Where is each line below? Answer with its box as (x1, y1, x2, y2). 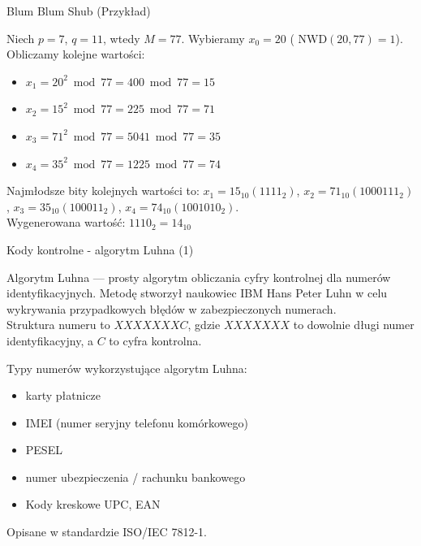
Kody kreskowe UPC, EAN (25, 496, 161, 513)
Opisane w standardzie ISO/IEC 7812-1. (6, 523, 207, 540)
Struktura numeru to (6, 316, 110, 333)
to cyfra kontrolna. (109, 331, 202, 349)
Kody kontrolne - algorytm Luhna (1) (6, 240, 194, 258)
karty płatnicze (25, 387, 101, 404)
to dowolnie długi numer (293, 316, 415, 333)
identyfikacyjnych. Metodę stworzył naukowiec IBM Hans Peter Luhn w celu (6, 284, 388, 301)
